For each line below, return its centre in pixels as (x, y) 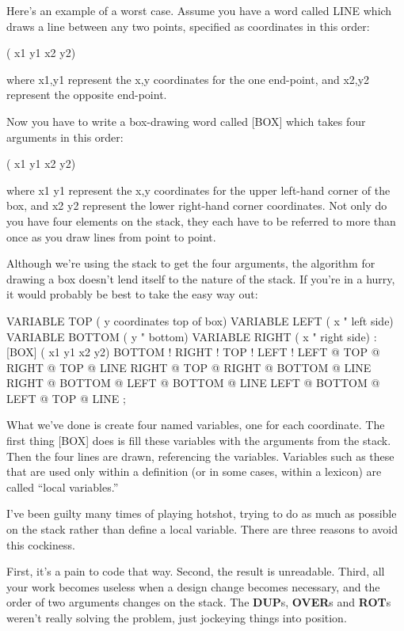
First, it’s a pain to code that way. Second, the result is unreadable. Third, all (196, 571)
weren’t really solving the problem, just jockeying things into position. (177, 618)
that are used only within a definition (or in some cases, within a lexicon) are (194, 471)
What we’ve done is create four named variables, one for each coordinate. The (196, 425)
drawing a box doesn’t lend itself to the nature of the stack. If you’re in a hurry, (201, 278)
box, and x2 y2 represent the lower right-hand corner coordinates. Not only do (197, 205)
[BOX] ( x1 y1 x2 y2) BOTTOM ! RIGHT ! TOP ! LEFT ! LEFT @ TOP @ (193, 352)
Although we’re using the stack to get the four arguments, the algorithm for (191, 263)
